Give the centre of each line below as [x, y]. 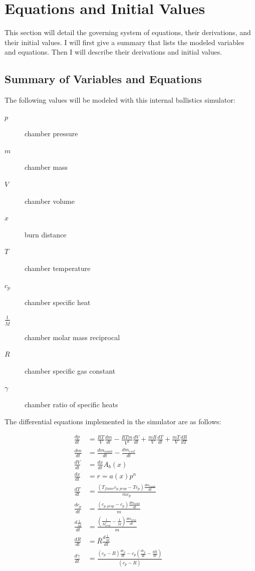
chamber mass [46, 167]
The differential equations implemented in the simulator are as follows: [113, 421]
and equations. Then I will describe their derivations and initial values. [113, 52]
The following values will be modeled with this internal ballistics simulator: [120, 100]
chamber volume [50, 201]
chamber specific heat [58, 302]
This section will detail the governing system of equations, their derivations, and [128, 32]
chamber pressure [51, 133]
